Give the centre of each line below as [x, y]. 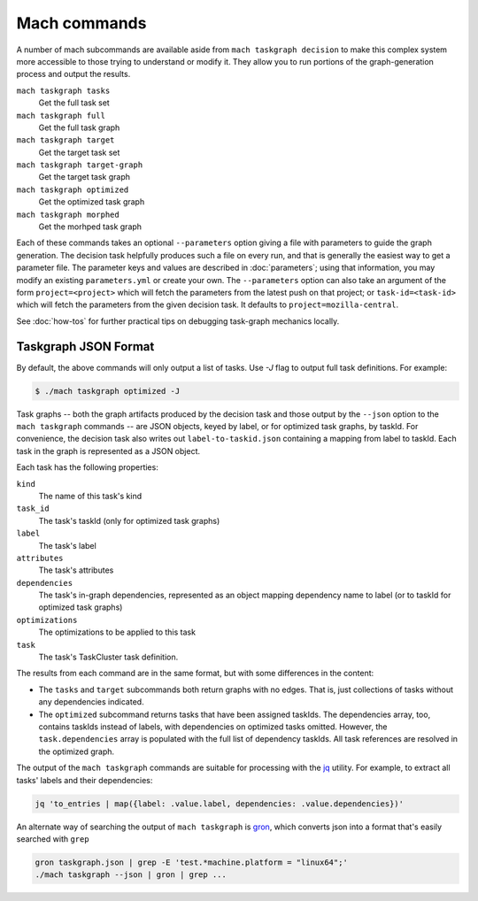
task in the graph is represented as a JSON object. [108, 450]
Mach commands [81, 23]
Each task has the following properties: [87, 467]
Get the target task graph [84, 177]
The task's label [67, 545]
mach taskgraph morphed [68, 214]
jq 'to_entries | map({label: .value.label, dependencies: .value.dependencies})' [220, 804]
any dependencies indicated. [92, 702]
